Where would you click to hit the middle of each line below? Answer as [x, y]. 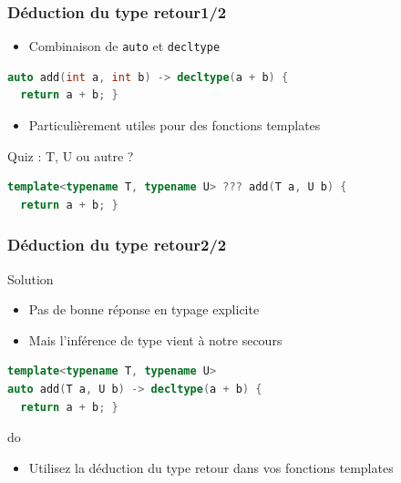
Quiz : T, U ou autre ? [71, 155]
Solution [31, 278]
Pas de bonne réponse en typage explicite [144, 309]
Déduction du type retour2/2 [117, 245]
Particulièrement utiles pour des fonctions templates [175, 125]
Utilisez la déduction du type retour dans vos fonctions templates [211, 467]
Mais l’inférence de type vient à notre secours [155, 339]
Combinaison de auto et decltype [124, 46]
